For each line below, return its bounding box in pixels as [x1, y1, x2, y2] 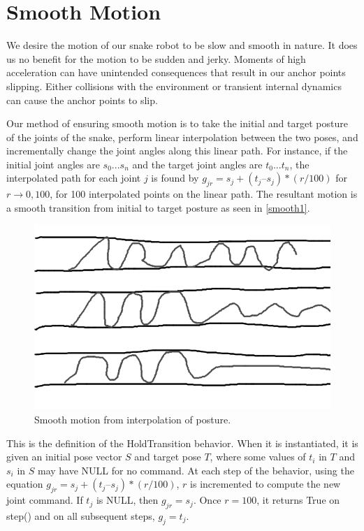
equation [6, 477, 43, 491]
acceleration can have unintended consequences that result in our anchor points [6, 65, 346, 80]
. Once [193, 493, 221, 507]
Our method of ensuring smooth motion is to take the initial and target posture [6, 116, 348, 131]
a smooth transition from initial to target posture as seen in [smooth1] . [6, 200, 310, 214]
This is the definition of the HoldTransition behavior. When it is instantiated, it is [6, 435, 358, 450]
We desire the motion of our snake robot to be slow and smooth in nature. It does [6, 38, 358, 52]
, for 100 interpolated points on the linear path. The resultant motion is [50, 187, 358, 201]
